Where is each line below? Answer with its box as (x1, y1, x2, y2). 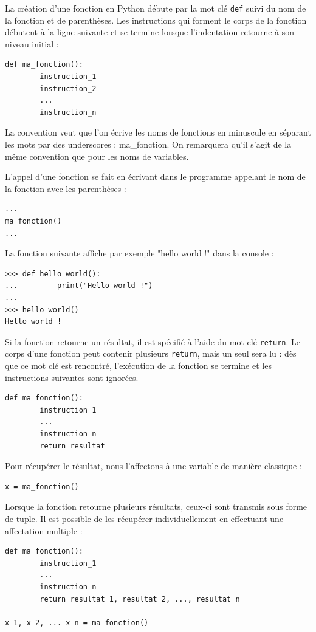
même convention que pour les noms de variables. (5, 149, 189, 162)
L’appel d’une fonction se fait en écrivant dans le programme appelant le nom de (5, 170, 306, 183)
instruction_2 (39, 84, 97, 93)
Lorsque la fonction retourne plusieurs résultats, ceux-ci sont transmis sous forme (5, 500, 307, 513)
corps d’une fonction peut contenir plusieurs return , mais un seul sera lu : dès (5, 347, 297, 360)
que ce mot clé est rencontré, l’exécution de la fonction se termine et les (5, 359, 272, 372)
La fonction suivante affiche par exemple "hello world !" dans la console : (5, 247, 274, 259)
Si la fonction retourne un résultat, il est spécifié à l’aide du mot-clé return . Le (5, 335, 301, 348)
